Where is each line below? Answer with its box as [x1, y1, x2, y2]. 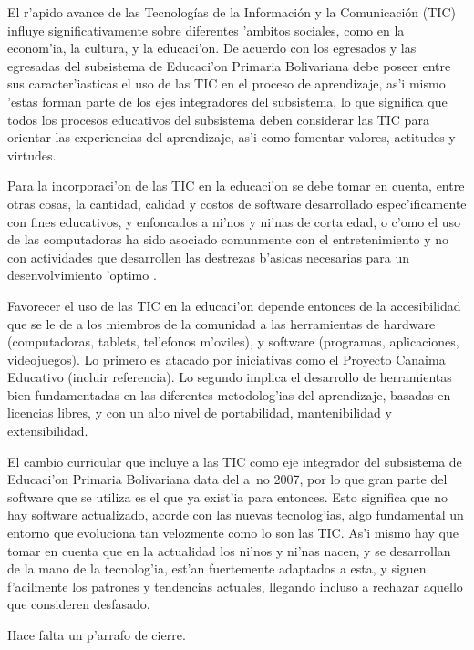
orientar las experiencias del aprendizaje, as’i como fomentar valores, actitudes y [7, 128, 456, 147]
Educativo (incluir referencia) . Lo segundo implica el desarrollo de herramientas [7, 367, 452, 387]
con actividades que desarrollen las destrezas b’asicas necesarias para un [7, 247, 410, 266]
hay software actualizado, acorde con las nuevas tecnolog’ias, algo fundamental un [7, 505, 464, 524]
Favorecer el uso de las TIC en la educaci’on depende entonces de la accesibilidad [7, 295, 461, 315]
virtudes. [7, 145, 57, 164]
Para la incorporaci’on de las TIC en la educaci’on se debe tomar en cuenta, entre [7, 176, 465, 195]
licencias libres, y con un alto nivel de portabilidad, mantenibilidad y [7, 403, 392, 422]
